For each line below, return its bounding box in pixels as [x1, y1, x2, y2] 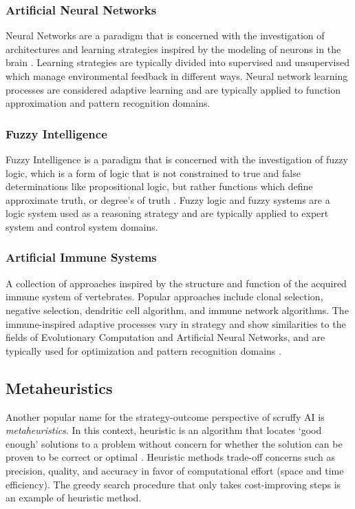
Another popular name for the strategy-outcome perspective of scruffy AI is [6, 409, 325, 424]
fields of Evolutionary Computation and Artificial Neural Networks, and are [6, 330, 325, 344]
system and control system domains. [6, 219, 158, 233]
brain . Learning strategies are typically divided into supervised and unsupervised [6, 55, 349, 70]
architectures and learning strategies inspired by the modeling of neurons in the [6, 41, 341, 56]
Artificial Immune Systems [6, 249, 157, 266]
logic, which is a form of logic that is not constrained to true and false [6, 165, 301, 180]
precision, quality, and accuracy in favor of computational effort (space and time [6, 463, 344, 477]
